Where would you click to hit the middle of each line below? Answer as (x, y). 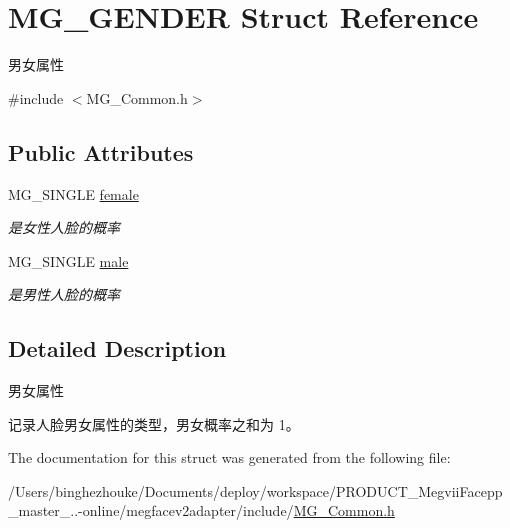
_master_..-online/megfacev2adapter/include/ (151, 510)
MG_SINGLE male (68, 260)
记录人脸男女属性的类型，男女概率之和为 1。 (154, 423)
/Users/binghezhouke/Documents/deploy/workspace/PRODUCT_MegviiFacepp (255, 490)
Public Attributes (101, 151)
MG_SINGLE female (73, 193)
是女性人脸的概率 (64, 227)
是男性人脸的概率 (64, 294)
